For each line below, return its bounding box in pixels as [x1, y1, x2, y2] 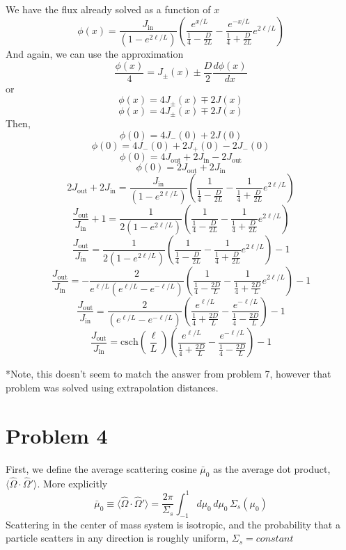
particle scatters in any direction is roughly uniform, [6, 531, 229, 545]
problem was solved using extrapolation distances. [6, 380, 219, 395]
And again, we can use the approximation [6, 47, 184, 61]
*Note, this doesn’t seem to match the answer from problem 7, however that [6, 366, 331, 381]
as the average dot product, [213, 461, 331, 476]
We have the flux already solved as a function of [6, 2, 211, 16]
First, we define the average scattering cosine [6, 461, 197, 476]
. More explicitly [37, 476, 108, 490]
